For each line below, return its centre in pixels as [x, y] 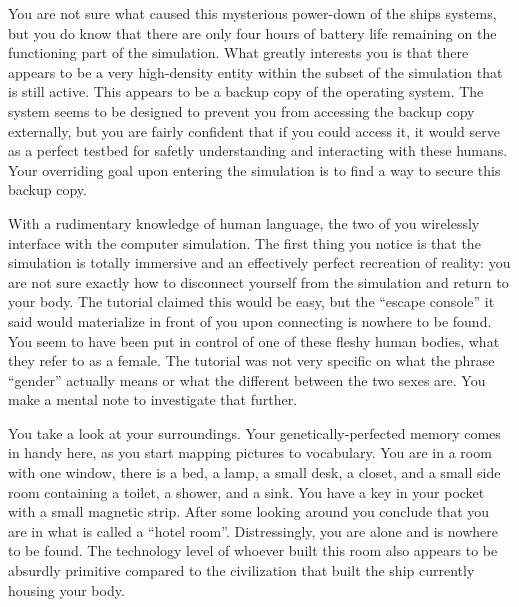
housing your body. [66, 589]
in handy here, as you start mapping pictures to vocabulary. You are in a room [250, 452]
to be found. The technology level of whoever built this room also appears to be [253, 550]
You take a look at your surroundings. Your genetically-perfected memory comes [254, 432]
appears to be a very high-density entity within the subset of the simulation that [255, 71]
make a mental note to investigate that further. [153, 399]
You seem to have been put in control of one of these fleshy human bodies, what [254, 340]
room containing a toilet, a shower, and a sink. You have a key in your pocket [246, 491]
